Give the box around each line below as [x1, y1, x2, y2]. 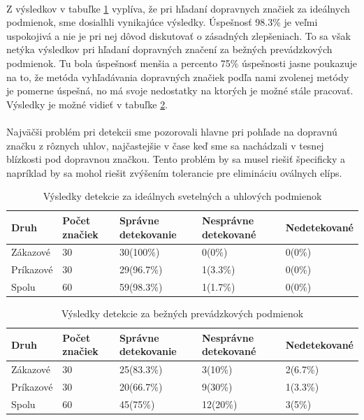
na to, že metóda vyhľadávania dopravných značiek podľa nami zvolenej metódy [6, 69, 349, 84]
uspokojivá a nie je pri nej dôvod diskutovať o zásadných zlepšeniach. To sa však [6, 28, 351, 43]
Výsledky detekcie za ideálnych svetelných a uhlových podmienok [43, 189, 322, 203]
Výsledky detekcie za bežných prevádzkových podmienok [61, 306, 304, 321]
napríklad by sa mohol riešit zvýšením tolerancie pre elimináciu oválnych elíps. [6, 165, 342, 180]
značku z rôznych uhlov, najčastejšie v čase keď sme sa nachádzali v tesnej [6, 138, 324, 152]
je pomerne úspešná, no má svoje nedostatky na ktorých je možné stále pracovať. [6, 83, 354, 98]
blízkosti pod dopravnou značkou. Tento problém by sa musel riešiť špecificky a [6, 152, 346, 166]
